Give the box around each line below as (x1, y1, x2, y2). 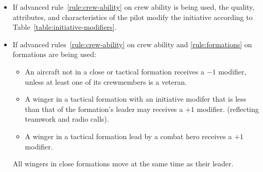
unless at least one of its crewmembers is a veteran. (25, 76, 187, 87)
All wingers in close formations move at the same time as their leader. (12, 158, 234, 169)
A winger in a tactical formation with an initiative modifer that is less (25, 93, 247, 104)
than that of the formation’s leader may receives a (25, 103, 183, 114)
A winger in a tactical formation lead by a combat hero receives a (25, 130, 232, 141)
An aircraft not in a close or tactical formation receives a (25, 66, 204, 77)
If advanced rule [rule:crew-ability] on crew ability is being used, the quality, (12, 2, 255, 12)
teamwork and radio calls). (25, 113, 109, 124)
